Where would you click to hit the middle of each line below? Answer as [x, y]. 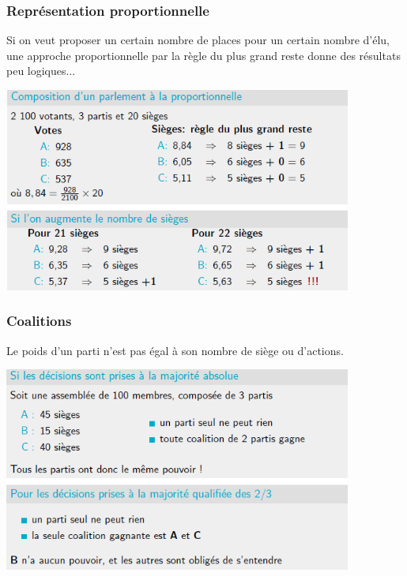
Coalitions [39, 321]
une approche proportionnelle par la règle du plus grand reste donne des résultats [203, 55]
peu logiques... [41, 71]
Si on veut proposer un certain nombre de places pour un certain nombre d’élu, [198, 40]
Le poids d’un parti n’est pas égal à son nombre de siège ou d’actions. [175, 350]
